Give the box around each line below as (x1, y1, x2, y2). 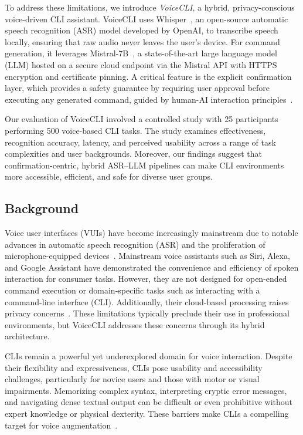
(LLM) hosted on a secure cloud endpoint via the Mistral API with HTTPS (5, 58, 277, 70)
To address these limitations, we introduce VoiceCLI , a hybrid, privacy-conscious (5, 1, 295, 13)
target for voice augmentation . (5, 419, 118, 431)
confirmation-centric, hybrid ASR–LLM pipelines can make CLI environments (5, 159, 284, 171)
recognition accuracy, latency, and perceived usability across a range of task (5, 136, 276, 148)
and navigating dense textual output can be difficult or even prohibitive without (5, 396, 292, 408)
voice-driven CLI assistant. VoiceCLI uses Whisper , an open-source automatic (5, 12, 288, 25)
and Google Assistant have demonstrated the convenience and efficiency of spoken (5, 261, 299, 273)
